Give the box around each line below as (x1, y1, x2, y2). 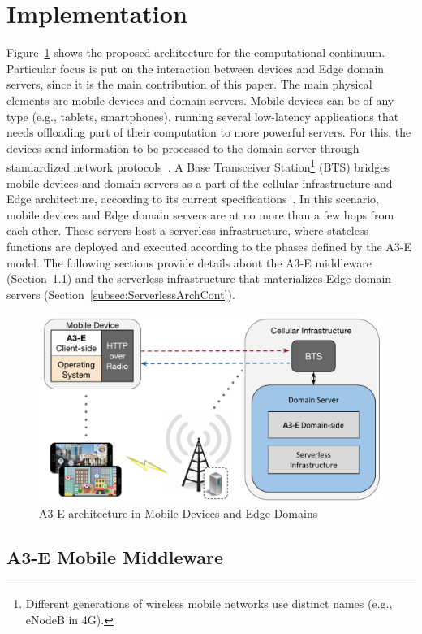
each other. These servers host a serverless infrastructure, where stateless (6, 222, 368, 239)
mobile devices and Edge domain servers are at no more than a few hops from (6, 206, 394, 223)
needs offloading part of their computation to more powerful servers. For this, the (6, 124, 411, 141)
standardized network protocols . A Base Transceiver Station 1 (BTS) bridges (6, 156, 390, 175)
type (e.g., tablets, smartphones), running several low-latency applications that (6, 107, 399, 124)
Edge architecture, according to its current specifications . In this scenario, (6, 190, 379, 207)
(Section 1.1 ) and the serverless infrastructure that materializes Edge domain (6, 270, 392, 287)
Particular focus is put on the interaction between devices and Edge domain (6, 59, 385, 76)
